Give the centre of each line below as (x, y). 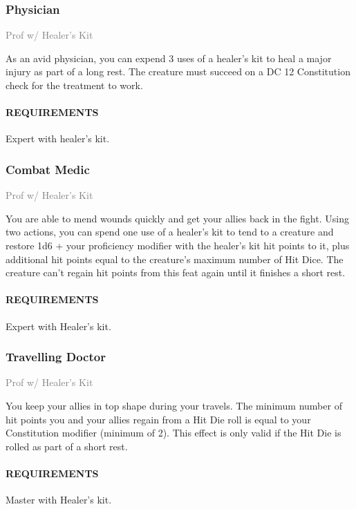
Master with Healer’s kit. (59, 500)
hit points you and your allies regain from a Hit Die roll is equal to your (158, 419)
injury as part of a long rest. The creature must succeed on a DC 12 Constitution (178, 71)
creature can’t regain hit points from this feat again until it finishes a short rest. (176, 272)
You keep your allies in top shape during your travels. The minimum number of (174, 405)
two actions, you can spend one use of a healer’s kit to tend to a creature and (170, 232)
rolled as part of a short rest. (67, 446)
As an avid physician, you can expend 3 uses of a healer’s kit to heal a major (169, 58)
